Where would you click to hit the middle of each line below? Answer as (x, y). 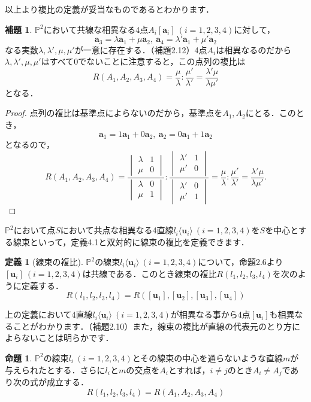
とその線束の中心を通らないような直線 (208, 357)
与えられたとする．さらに (55, 369)
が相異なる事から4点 (210, 314)
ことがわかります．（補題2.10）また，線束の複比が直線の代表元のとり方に (157, 326)
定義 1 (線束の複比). (44, 262)
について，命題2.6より (241, 262)
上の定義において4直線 (49, 314)
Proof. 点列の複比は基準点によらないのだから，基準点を (114, 113)
